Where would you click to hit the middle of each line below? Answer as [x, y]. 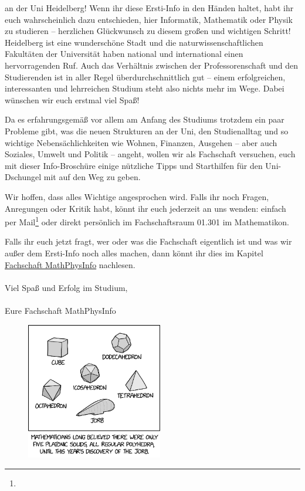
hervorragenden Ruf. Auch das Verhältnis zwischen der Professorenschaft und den [152, 65]
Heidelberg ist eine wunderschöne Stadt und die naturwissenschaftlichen [134, 42]
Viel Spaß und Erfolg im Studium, [66, 287]
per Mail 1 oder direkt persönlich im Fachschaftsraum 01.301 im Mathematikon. [147, 221]
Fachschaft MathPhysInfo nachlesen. [70, 264]
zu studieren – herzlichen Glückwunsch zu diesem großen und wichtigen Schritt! [148, 31]
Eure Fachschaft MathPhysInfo [60, 310]
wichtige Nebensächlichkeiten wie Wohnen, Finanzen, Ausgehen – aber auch [141, 142]
